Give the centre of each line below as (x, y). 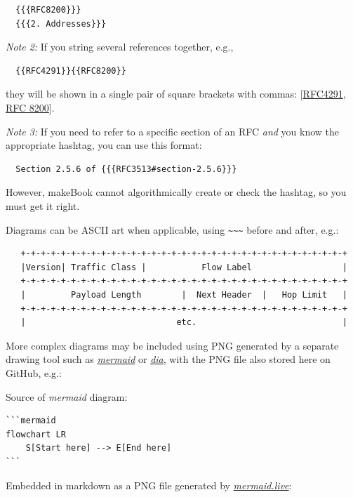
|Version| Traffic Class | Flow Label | (184, 267)
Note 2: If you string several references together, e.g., (120, 47)
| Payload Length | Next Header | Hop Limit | (184, 294)
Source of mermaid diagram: (67, 396)
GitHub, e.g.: (34, 372)
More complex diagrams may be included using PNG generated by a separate (172, 345)
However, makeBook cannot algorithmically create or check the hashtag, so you (176, 192)
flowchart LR (36, 434)
